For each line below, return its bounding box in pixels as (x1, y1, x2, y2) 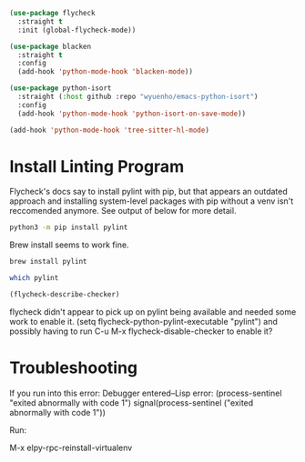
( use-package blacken (9, 42, 92, 51)
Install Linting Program (9, 156, 185, 176)
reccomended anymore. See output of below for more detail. (9, 206, 237, 216)
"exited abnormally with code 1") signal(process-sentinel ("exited (9, 397, 254, 408)
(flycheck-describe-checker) (9, 290, 120, 299)
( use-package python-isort (9, 84, 112, 93)
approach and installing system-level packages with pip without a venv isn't (9, 196, 294, 206)
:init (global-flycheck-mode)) (17, 25, 137, 35)
